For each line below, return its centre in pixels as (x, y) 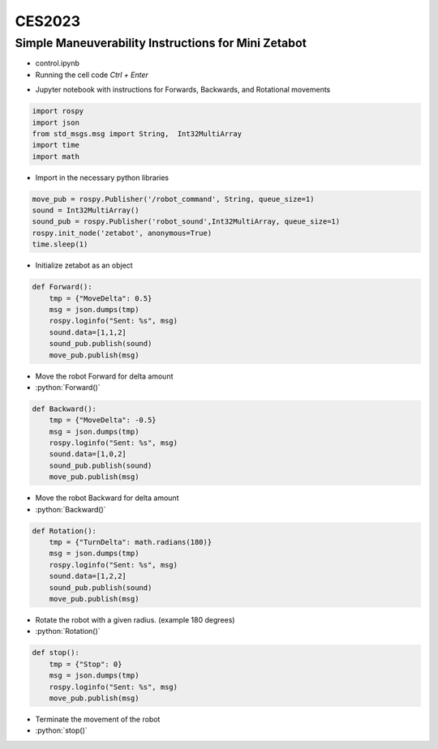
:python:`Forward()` (68, 387)
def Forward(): (62, 287)
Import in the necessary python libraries (102, 178)
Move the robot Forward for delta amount (104, 376)
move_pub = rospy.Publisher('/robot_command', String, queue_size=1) (173, 199)
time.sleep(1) (60, 244)
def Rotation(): (64, 531)
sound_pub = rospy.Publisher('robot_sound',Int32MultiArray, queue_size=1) (186, 222)
